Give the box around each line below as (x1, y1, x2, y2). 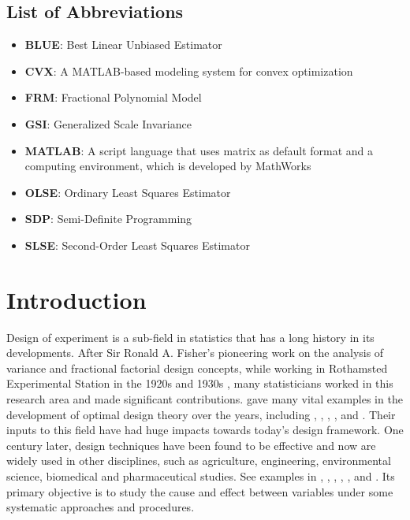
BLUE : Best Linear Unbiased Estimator (24, 36, 222, 53)
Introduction (6, 283, 147, 315)
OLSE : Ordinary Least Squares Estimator (24, 184, 231, 200)
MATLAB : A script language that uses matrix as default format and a (24, 142, 374, 158)
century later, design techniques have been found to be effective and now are (6, 436, 376, 453)
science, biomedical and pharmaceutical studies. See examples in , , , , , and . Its (6, 468, 395, 485)
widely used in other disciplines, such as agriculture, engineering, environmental (6, 452, 391, 469)
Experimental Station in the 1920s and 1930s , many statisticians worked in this (6, 375, 393, 392)
